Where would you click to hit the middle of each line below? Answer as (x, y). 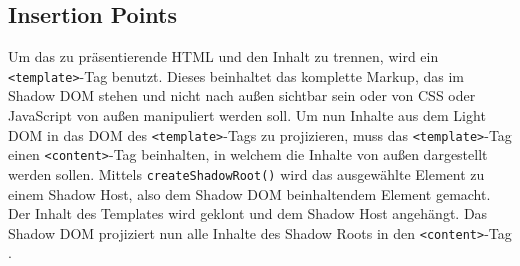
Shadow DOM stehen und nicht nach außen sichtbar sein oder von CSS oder (242, 95)
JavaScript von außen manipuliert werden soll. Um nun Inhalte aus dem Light (247, 115)
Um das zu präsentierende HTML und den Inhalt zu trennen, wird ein (223, 56)
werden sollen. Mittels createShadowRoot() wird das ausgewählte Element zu (246, 173)
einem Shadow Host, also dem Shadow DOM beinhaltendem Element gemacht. (249, 193)
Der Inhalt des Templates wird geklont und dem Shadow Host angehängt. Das (248, 213)
